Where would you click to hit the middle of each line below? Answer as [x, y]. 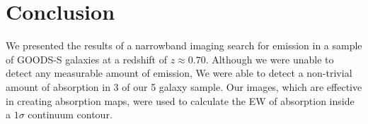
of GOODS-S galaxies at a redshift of [87, 59]
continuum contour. [70, 114]
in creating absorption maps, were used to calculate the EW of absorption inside [180, 100]
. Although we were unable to [270, 59]
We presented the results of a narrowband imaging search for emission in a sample [184, 45]
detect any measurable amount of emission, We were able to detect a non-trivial [179, 73]
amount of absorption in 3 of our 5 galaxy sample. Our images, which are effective [184, 86]
